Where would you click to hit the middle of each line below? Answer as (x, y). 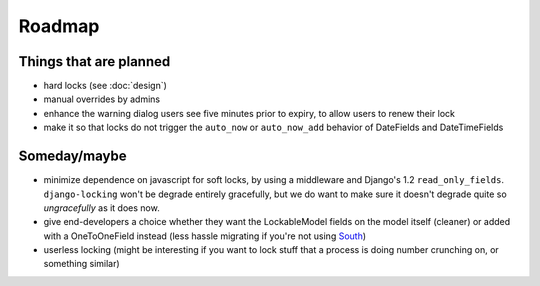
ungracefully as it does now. (101, 207)
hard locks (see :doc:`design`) (105, 86)
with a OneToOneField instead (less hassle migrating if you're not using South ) (205, 236)
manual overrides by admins (101, 99)
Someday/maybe (72, 156)
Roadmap (59, 26)
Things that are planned (94, 61)
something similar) (81, 264)
